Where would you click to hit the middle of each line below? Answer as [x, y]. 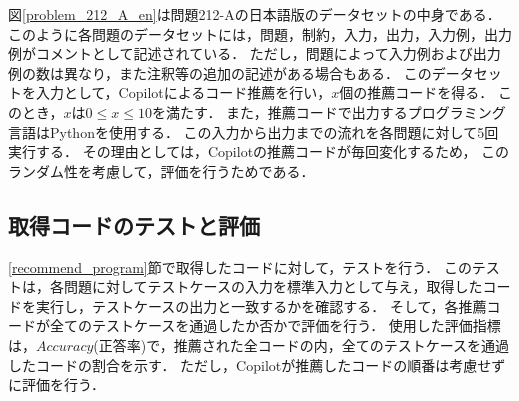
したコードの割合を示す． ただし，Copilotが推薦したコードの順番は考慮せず [257, 364]
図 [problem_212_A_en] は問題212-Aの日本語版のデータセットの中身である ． [254, 14]
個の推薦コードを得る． [416, 92]
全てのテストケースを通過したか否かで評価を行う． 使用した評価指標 [275, 325]
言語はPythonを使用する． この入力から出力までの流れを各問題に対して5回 [253, 131]
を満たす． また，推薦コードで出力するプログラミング [328, 111]
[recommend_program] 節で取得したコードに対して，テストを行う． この [240, 266]
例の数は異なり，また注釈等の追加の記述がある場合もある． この [220, 72]
